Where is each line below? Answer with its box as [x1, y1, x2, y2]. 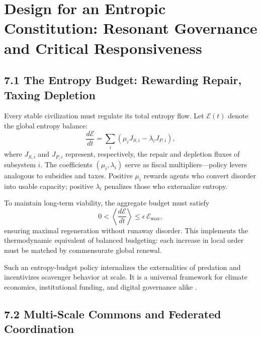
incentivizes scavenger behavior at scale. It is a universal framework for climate [4, 272, 247, 282]
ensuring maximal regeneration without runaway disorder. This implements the [4, 225, 248, 235]
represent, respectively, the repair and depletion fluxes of [65, 149, 240, 159]
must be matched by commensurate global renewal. [4, 244, 162, 255]
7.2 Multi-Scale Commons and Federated [4, 306, 221, 321]
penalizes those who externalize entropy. [104, 180, 228, 191]
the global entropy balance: [4, 120, 88, 130]
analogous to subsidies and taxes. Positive [4, 170, 133, 180]
